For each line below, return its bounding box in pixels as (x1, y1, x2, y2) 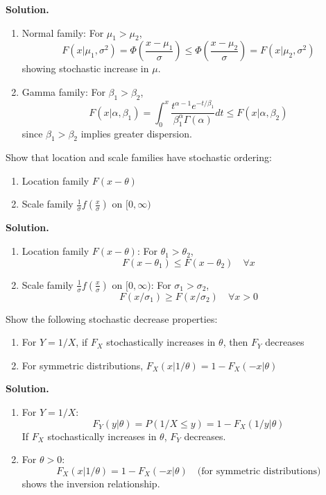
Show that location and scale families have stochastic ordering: (6, 150, 272, 165)
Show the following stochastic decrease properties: (6, 311, 218, 326)
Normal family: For (22, 25, 104, 40)
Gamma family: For (22, 84, 105, 99)
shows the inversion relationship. (22, 476, 160, 490)
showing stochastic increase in (22, 61, 149, 76)
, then (223, 335, 248, 349)
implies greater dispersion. (80, 126, 192, 140)
